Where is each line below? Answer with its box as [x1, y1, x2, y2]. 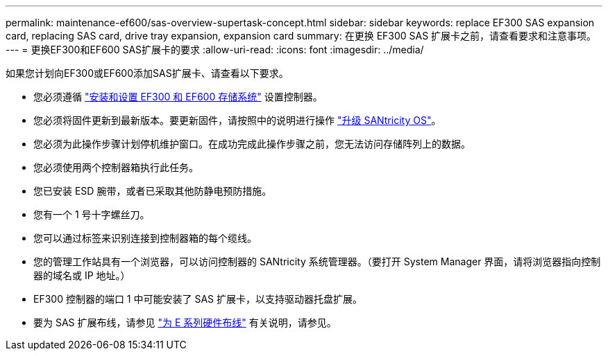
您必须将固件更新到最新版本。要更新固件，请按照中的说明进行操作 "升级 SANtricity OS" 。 [33, 114, 441, 126]
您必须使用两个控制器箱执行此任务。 [33, 161, 199, 173]
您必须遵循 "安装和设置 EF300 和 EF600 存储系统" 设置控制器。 [33, 91, 323, 103]
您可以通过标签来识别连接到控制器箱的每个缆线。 [33, 232, 257, 244]
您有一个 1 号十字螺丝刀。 [33, 208, 150, 220]
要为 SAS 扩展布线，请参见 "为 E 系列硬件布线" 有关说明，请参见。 [33, 317, 337, 328]
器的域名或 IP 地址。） [33, 269, 130, 281]
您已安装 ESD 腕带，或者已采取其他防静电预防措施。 [33, 185, 272, 197]
